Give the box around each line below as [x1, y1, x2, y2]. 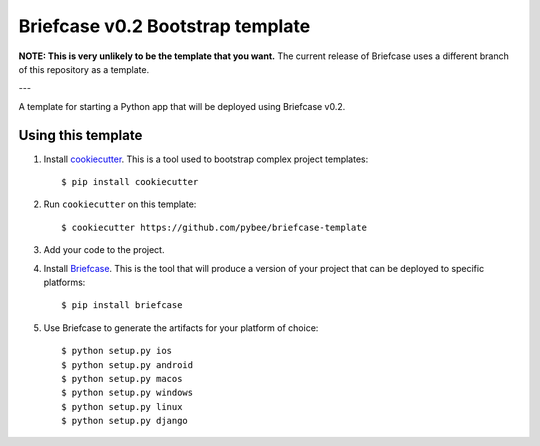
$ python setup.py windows [61, 387, 194, 399]
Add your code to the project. [43, 244, 165, 256]
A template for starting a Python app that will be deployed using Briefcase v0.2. [18, 100, 346, 112]
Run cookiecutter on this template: [43, 198, 197, 210]
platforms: [43, 276, 86, 288]
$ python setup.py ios [61, 345, 173, 357]
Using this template [18, 126, 143, 144]
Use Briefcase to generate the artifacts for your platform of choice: [43, 321, 319, 334]
